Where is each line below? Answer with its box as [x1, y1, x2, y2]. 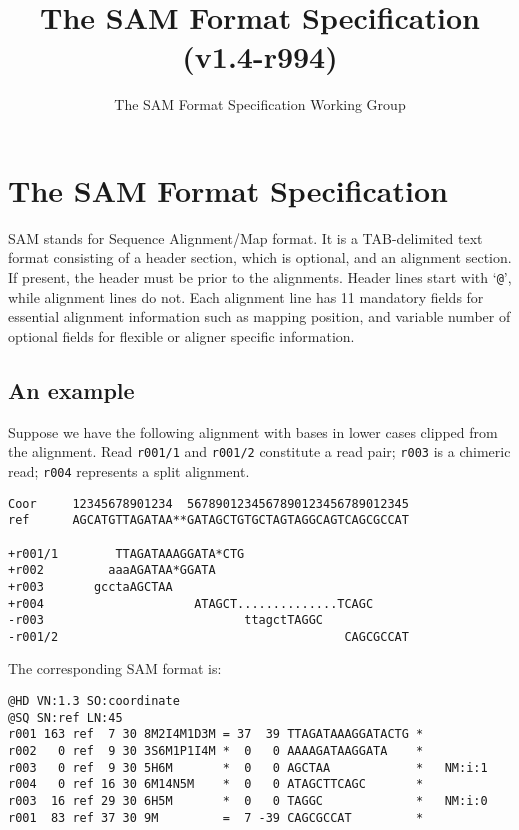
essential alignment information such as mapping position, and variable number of [8, 306, 511, 327]
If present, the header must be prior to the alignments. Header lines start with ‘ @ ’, [8, 267, 512, 288]
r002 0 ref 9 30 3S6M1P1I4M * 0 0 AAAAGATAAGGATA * [8, 744, 424, 759]
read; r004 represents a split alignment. [8, 460, 250, 481]
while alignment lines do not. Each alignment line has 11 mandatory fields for [8, 286, 484, 307]
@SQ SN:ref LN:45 [8, 710, 123, 725]
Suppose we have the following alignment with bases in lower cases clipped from [8, 421, 498, 442]
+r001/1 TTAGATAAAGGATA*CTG [8, 546, 245, 561]
